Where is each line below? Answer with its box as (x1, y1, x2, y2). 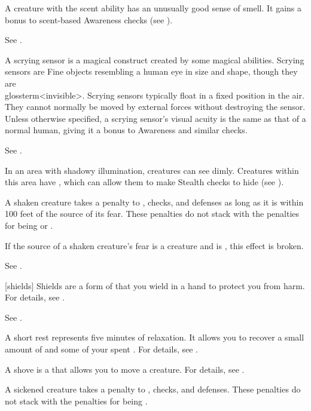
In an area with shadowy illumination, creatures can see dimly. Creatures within (5, 164, 299, 176)
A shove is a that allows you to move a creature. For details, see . (5, 363, 245, 375)
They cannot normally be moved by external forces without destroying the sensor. (5, 100, 306, 113)
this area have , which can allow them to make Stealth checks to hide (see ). (5, 176, 284, 188)
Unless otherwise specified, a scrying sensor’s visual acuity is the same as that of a (5, 112, 306, 124)
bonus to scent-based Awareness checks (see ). (5, 13, 173, 26)
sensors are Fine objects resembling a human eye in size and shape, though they (5, 65, 298, 78)
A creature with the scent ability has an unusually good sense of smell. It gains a (5, 2, 302, 14)
